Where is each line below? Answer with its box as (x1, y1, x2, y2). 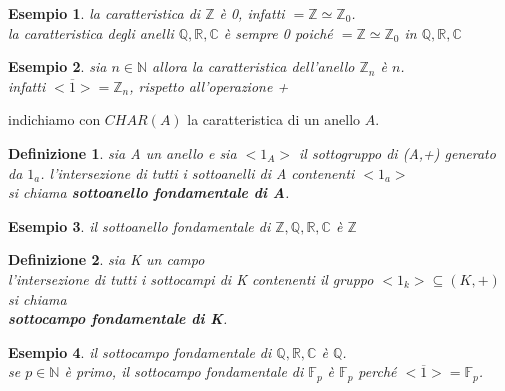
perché (358, 361, 397, 382)
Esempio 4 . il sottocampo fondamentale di (8, 341, 272, 362)
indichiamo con (8, 109, 101, 130)
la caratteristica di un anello (187, 109, 361, 130)
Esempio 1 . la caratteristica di (8, 3, 201, 23)
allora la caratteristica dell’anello (151, 56, 355, 77)
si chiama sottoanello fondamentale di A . (8, 182, 290, 203)
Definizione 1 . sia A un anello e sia (8, 142, 237, 163)
